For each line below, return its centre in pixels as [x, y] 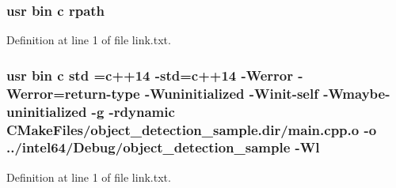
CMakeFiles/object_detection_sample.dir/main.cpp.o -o [192, 129]
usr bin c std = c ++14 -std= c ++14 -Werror [150, 75]
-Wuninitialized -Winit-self [231, 93]
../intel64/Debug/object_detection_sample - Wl [163, 147]
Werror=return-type [73, 93]
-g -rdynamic [133, 111]
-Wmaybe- [357, 93]
